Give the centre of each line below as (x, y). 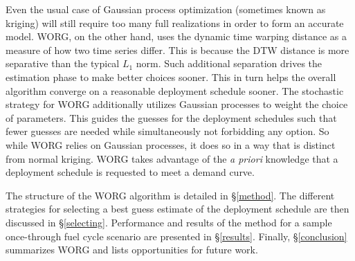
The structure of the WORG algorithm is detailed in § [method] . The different (170, 195)
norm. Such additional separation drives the (229, 63)
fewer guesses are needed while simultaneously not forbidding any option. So (167, 131)
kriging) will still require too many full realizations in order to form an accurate (175, 22)
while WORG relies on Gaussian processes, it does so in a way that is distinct (171, 144)
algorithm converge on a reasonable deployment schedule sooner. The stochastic (175, 90)
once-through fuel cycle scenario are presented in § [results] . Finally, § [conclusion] (176, 236)
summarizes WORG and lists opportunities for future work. (132, 250)
